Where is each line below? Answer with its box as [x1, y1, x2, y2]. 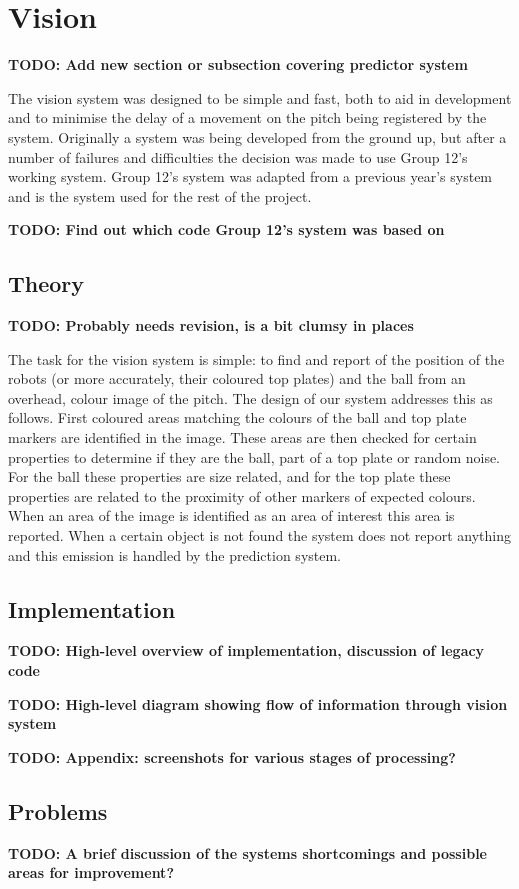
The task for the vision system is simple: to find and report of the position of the [8, 348, 505, 369]
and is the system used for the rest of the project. [8, 185, 312, 206]
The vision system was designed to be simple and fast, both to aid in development [8, 87, 512, 108]
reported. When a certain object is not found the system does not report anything [8, 525, 511, 546]
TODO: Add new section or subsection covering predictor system [8, 54, 468, 75]
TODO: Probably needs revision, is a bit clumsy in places [8, 315, 414, 336]
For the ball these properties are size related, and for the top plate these [8, 466, 451, 487]
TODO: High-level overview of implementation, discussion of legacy [8, 640, 485, 661]
